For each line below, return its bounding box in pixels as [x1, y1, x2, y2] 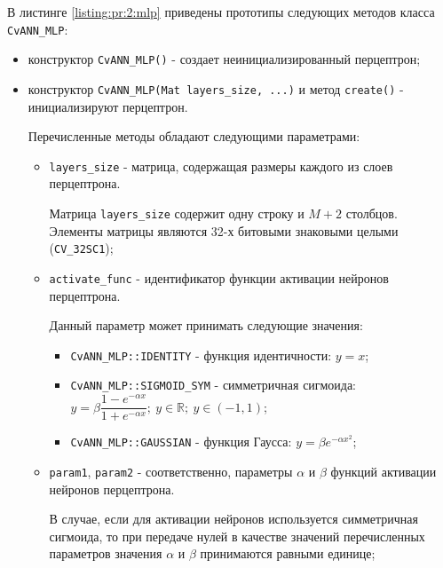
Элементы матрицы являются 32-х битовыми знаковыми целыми [49, 221, 399, 240]
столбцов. [345, 204, 398, 222]
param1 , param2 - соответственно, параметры [49, 461, 293, 480]
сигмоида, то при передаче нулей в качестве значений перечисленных [49, 526, 425, 545]
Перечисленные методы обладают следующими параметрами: [28, 127, 360, 146]
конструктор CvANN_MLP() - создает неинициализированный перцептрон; [28, 50, 421, 68]
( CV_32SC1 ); [49, 239, 114, 257]
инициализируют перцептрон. [28, 97, 188, 115]
